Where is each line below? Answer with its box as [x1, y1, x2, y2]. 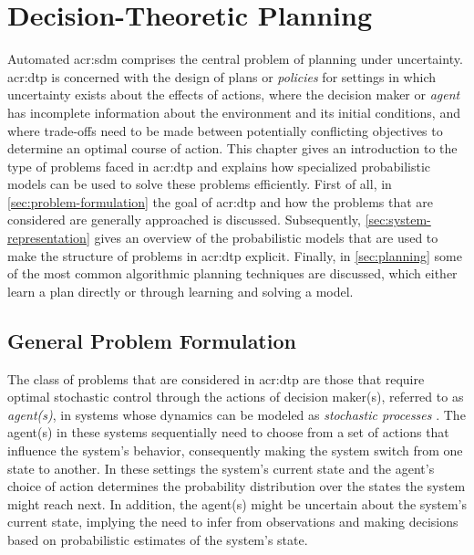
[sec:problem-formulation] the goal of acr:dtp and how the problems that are [7, 192, 434, 211]
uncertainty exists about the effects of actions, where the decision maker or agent [7, 85, 460, 104]
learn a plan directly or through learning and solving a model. [7, 281, 354, 300]
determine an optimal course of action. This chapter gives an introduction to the [7, 139, 458, 158]
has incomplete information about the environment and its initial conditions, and [7, 102, 460, 121]
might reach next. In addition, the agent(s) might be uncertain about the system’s [7, 494, 467, 513]
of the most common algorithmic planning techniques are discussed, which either [7, 264, 458, 283]
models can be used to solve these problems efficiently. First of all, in [7, 174, 392, 194]
